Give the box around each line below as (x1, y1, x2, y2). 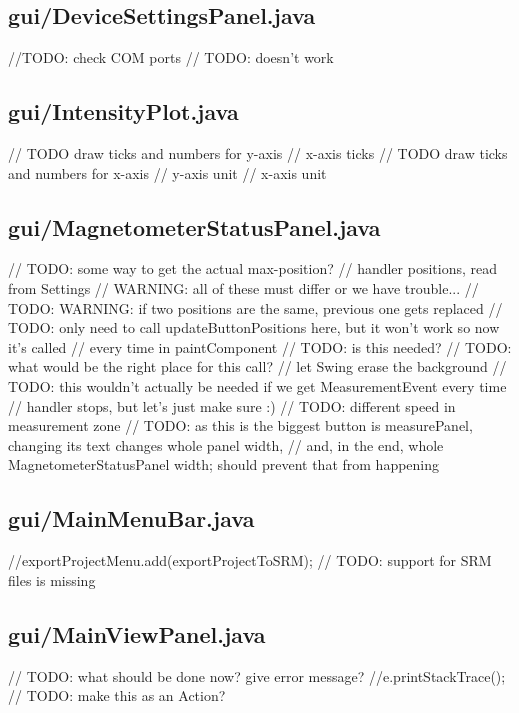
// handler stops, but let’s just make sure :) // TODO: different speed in (8, 395, 456, 416)
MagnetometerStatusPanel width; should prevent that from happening (8, 454, 440, 475)
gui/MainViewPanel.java (8, 618, 266, 649)
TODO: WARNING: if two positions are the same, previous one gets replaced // (8, 297, 503, 318)
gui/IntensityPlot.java (8, 96, 239, 127)
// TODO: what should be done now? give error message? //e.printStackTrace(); (8, 665, 506, 686)
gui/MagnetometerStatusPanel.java (8, 211, 381, 242)
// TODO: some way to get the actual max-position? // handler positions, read (8, 258, 498, 279)
